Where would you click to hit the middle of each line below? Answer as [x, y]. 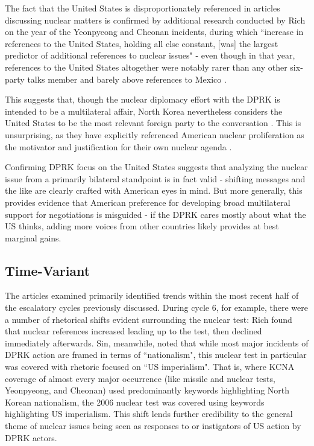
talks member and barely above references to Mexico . [127, 79]
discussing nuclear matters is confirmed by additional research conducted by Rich [155, 20]
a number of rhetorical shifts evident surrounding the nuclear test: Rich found [149, 319]
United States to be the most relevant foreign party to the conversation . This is [153, 123]
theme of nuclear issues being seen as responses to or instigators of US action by [153, 426]
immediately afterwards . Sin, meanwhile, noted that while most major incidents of [157, 342]
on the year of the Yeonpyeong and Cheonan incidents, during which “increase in [154, 32]
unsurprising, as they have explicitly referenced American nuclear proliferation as [155, 134]
